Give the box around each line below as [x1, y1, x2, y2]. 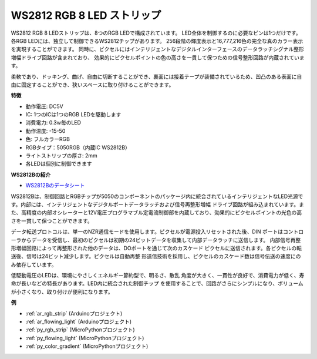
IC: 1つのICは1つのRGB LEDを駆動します [25, 111, 122, 118]
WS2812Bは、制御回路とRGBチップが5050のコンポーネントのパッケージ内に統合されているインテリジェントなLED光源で [11, 193, 303, 200]
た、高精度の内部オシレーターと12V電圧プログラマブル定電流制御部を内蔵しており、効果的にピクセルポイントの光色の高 [11, 209, 302, 216]
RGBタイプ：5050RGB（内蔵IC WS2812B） [25, 144, 130, 151]
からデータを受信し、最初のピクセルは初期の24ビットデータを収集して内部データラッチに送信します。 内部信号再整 [21, 236, 301, 243]
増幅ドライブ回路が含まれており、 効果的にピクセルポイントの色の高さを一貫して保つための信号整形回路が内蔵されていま [11, 53, 305, 61]
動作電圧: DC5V [25, 103, 64, 110]
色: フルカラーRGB [25, 136, 70, 143]
